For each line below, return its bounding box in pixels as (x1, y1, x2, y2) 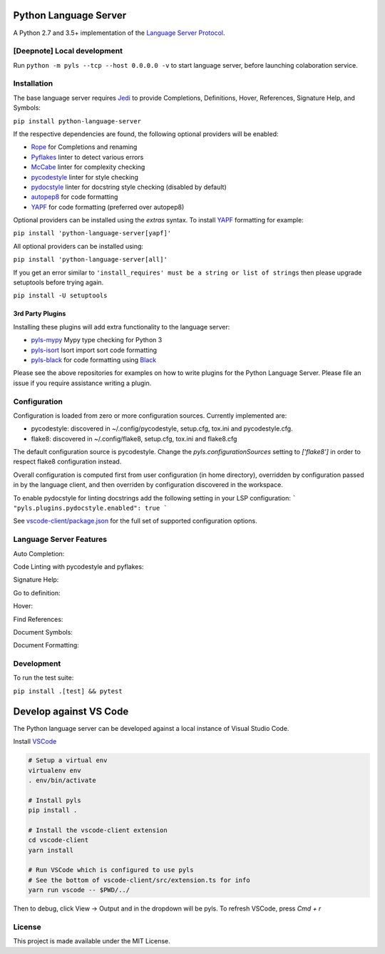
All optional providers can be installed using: (13, 242, 144, 250)
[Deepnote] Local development (13, 46, 123, 56)
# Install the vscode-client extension (28, 826, 168, 834)
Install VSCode (13, 737, 57, 746)
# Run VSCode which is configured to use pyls (28, 866, 194, 874)
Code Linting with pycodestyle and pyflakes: (13, 562, 144, 570)
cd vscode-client (28, 836, 89, 844)
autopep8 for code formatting (31, 193, 118, 201)
